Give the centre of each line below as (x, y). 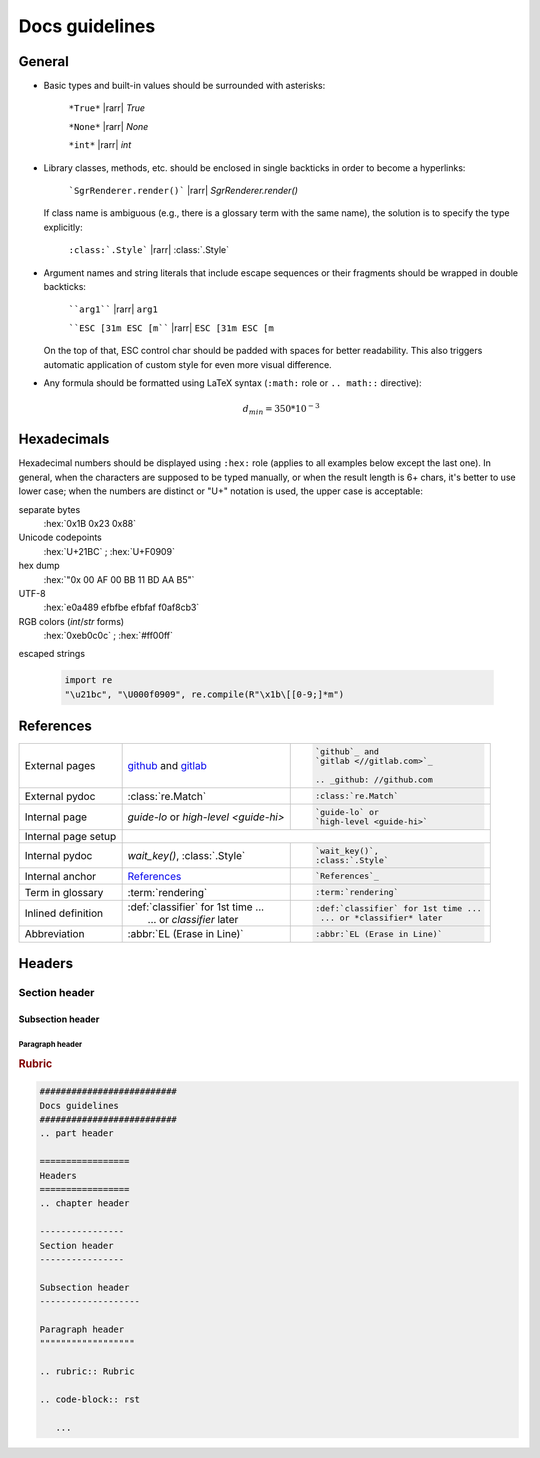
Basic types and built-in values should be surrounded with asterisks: (184, 86)
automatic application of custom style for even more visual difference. (187, 364)
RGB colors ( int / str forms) (71, 621)
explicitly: (63, 227)
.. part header (76, 1133)
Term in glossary (64, 892)
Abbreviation (54, 934)
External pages (60, 766)
